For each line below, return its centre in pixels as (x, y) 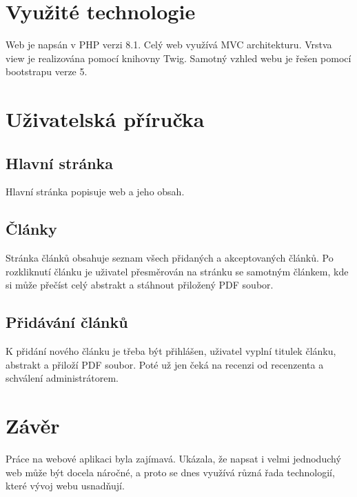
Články (31, 229)
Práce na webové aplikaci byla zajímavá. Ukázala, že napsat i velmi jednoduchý (173, 459)
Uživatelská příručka (105, 119)
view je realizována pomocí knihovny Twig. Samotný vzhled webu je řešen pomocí (178, 58)
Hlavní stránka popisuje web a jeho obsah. (95, 192)
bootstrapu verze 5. (47, 71)
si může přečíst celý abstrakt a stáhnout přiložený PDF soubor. (140, 285)
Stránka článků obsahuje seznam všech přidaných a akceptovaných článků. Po (170, 258)
